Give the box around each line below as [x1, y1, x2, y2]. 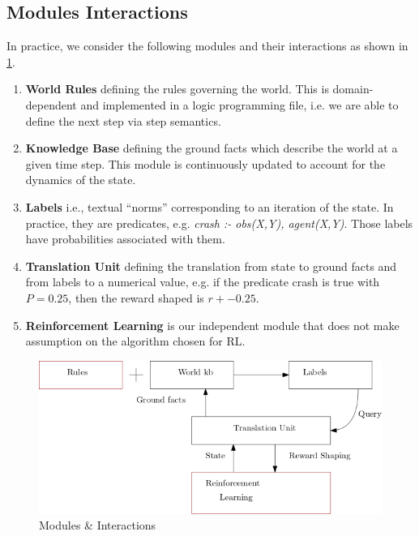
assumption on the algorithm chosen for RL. [25, 332, 246, 349]
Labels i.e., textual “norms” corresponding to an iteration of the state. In [25, 198, 394, 215]
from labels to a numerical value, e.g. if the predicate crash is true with [25, 273, 380, 290]
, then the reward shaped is [68, 289, 204, 306]
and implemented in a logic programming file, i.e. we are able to [80, 96, 399, 113]
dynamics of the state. [25, 171, 136, 188]
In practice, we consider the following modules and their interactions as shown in [6, 37, 408, 54]
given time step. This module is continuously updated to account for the [25, 155, 386, 172]
